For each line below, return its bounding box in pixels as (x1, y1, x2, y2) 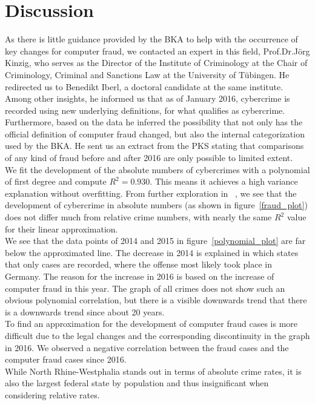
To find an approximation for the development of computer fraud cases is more (5, 317, 298, 330)
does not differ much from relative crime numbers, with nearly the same (5, 211, 272, 223)
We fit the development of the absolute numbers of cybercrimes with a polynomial (5, 163, 310, 176)
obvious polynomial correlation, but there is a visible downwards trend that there (5, 294, 307, 306)
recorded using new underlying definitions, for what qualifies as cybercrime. (5, 104, 285, 116)
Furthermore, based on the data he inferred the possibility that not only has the (5, 116, 303, 128)
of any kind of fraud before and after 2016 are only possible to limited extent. (5, 151, 293, 164)
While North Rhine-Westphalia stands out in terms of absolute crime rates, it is (5, 364, 302, 377)
